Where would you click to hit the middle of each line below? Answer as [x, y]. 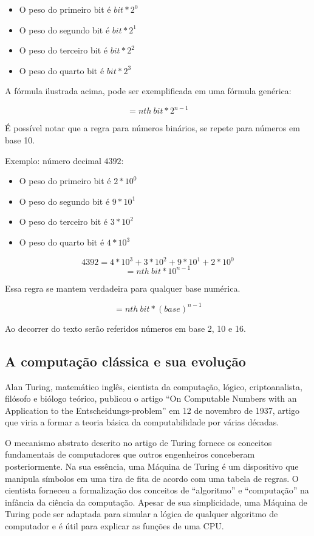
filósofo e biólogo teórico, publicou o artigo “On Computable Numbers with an [151, 398]
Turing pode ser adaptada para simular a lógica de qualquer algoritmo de [142, 514]
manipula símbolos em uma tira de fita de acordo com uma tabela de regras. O [152, 478]
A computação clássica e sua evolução [125, 361]
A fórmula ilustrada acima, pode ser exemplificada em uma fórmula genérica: [148, 91]
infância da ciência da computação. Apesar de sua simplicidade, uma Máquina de [156, 502]
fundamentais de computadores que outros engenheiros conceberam [130, 454]
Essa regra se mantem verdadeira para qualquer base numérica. [123, 288]
